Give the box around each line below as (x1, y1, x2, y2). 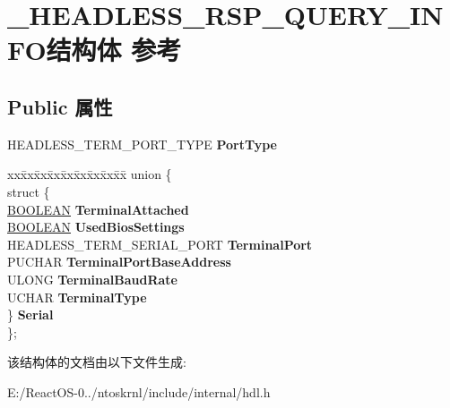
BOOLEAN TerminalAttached (7, 200, 189, 218)
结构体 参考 (46, 31, 182, 68)
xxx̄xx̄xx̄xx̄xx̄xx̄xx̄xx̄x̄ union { (7, 165, 172, 183)
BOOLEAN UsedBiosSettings (7, 217, 185, 236)
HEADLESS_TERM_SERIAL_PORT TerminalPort (7, 234, 313, 253)
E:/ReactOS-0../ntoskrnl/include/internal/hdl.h (7, 382, 271, 401)
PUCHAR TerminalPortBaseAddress (7, 252, 231, 271)
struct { (7, 182, 50, 200)
